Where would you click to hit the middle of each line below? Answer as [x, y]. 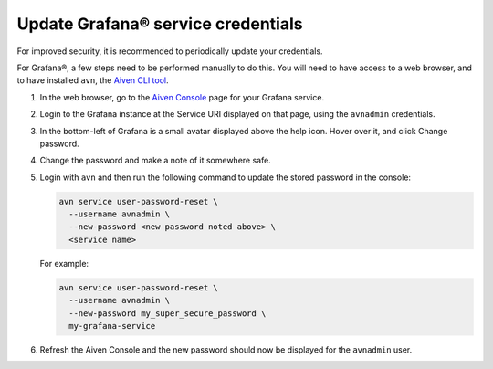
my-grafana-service [112, 326]
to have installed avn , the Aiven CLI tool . [93, 80]
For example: [64, 263]
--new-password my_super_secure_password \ [168, 313]
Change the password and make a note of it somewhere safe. [155, 161]
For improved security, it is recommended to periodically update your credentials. [170, 51]
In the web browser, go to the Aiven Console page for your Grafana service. [182, 97]
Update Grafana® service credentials [160, 24]
